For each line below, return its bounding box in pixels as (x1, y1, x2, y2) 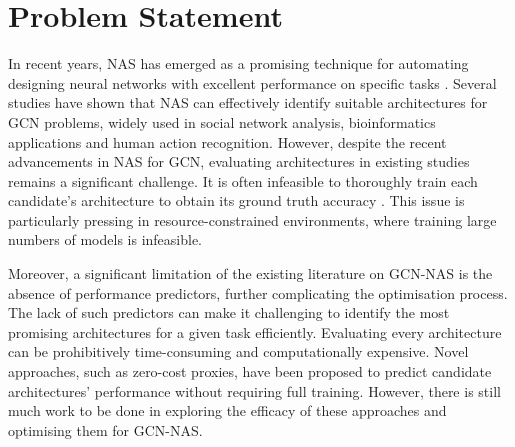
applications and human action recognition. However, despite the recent (8, 131, 447, 152)
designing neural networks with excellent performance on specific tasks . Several (8, 72, 497, 93)
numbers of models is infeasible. (8, 229, 203, 250)
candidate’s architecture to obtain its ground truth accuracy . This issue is (8, 190, 465, 211)
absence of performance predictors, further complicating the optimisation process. (8, 282, 508, 303)
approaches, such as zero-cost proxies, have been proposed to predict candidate (8, 361, 492, 382)
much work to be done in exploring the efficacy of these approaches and (8, 400, 447, 421)
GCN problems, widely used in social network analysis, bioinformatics (8, 111, 436, 132)
